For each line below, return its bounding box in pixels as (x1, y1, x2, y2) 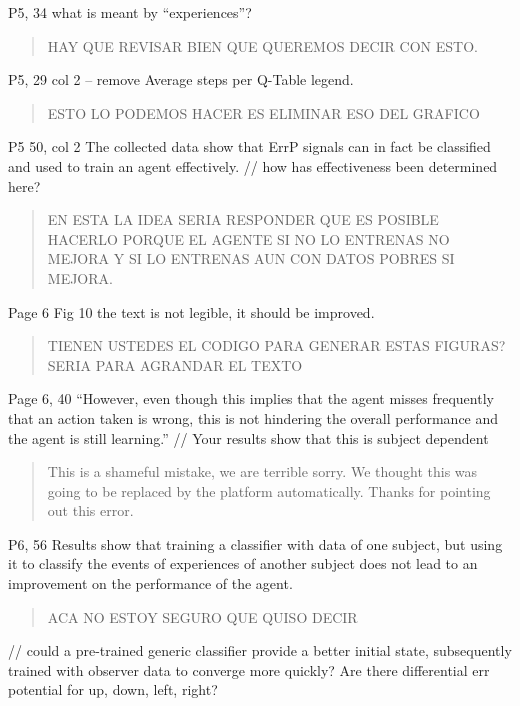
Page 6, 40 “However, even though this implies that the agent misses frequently (8, 388, 494, 409)
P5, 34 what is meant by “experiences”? (8, 2, 252, 22)
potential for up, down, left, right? (8, 679, 218, 700)
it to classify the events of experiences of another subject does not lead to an (8, 553, 478, 574)
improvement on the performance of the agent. (8, 573, 293, 594)
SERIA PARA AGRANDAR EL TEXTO (47, 354, 303, 375)
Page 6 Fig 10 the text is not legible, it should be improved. (8, 301, 375, 322)
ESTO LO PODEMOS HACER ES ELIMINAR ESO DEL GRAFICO (47, 102, 480, 123)
